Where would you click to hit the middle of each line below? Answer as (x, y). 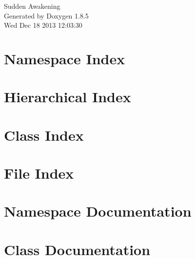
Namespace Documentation (98, 211)
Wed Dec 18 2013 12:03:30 (43, 25)
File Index (39, 173)
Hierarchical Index (68, 97)
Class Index (44, 135)
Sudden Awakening (32, 6)
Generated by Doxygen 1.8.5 (46, 15)
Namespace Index (65, 58)
